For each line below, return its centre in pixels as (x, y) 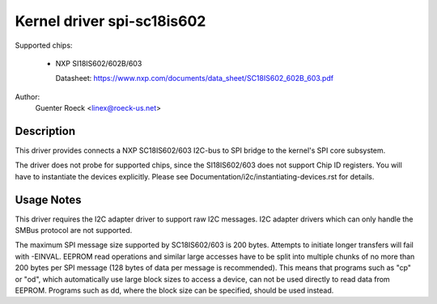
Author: (28, 96)
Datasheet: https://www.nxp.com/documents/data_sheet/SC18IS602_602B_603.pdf (195, 78)
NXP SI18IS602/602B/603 (99, 63)
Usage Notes (48, 199)
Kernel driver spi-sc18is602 (110, 21)
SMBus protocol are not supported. (74, 230)
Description (45, 131)
